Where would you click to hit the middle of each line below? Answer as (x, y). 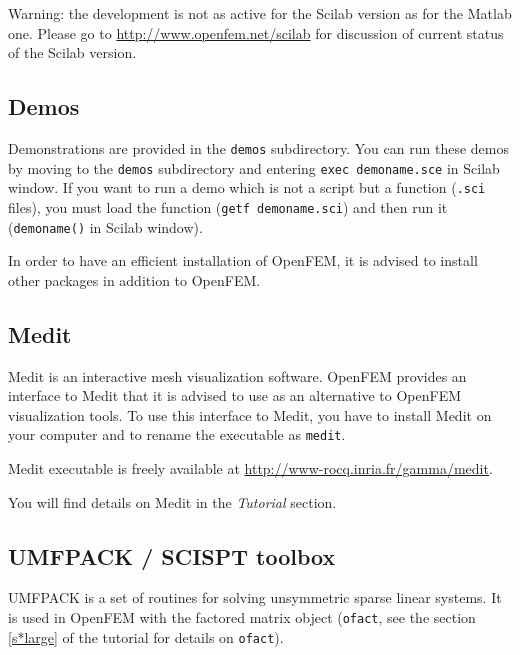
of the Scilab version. (72, 52)
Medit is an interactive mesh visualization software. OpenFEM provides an (237, 375)
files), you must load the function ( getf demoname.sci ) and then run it (228, 206)
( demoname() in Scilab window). (105, 226)
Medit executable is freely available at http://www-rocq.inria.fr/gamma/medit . (250, 468)
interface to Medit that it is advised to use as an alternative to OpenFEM (235, 395)
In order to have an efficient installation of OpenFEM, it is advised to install (243, 260)
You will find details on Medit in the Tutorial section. (172, 501)
